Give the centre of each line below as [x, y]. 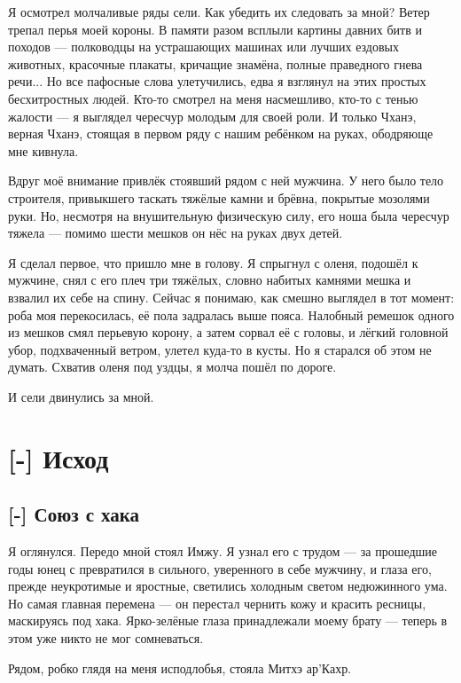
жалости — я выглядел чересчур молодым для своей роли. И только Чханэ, [212, 116]
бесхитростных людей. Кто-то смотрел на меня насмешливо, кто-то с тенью [213, 98]
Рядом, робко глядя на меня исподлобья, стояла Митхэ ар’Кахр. [180, 667]
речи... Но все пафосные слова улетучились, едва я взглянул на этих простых [217, 81]
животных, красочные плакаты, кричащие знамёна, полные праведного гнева [215, 63]
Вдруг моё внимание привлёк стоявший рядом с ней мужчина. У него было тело [226, 181]
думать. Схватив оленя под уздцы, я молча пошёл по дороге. [172, 367]
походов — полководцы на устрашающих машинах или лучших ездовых [203, 47]
